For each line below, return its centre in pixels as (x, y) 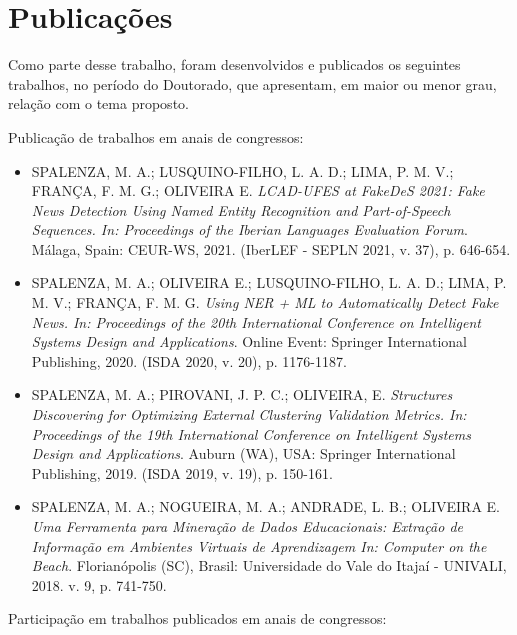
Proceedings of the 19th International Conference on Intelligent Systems (251, 433)
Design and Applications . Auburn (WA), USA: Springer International (243, 453)
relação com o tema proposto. (98, 103)
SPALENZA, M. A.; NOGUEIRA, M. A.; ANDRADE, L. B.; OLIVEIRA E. (265, 506)
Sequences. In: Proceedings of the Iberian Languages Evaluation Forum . (249, 229)
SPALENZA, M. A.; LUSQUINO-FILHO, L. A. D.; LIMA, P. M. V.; (242, 170)
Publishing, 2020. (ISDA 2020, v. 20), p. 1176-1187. (189, 360)
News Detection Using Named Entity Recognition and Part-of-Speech (241, 209)
